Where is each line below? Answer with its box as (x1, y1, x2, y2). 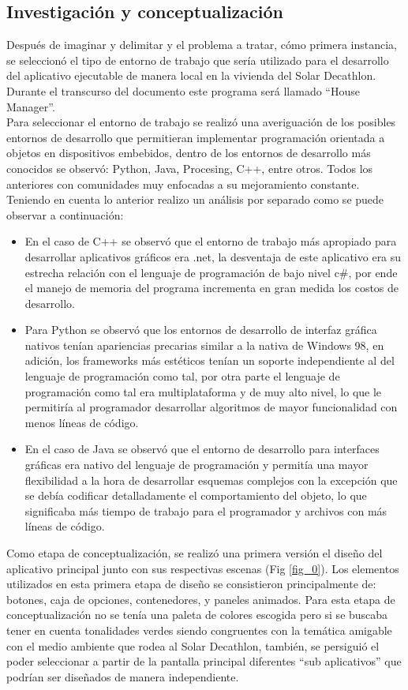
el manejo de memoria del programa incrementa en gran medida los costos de (24, 279, 399, 296)
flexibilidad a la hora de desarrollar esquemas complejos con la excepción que (24, 471, 398, 488)
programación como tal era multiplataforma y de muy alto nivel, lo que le (24, 383, 382, 399)
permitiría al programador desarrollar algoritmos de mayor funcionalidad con (24, 399, 398, 415)
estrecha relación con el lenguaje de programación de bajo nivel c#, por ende (24, 264, 398, 280)
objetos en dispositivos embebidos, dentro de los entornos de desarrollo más (6, 144, 371, 161)
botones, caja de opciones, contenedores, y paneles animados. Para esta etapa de (6, 591, 395, 607)
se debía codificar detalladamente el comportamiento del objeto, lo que (24, 487, 367, 504)
